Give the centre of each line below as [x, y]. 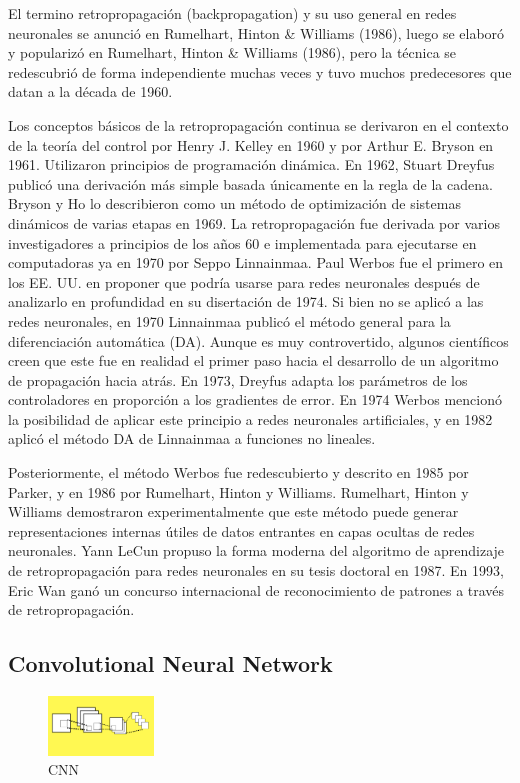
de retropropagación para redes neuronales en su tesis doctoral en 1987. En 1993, [256, 570]
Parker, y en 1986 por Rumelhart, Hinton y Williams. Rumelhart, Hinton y [238, 491]
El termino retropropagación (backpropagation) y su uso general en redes [232, 13]
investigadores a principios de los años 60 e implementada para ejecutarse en [242, 242]
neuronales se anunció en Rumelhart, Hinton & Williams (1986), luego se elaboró [256, 32]
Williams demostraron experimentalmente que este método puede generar [233, 511]
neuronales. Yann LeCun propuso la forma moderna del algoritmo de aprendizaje [256, 550]
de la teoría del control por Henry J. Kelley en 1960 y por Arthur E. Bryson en [251, 144]
